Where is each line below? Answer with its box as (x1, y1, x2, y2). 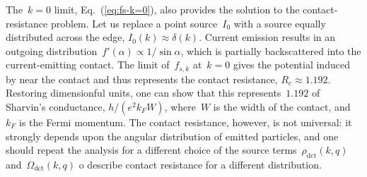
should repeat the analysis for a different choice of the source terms (6, 142, 297, 157)
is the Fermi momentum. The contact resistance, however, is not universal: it (19, 115, 352, 130)
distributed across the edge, (6, 30, 125, 44)
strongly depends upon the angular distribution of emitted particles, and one (6, 128, 339, 143)
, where (164, 99, 196, 114)
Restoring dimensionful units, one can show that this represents (6, 85, 281, 100)
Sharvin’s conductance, (6, 99, 105, 114)
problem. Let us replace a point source (50, 16, 218, 30)
